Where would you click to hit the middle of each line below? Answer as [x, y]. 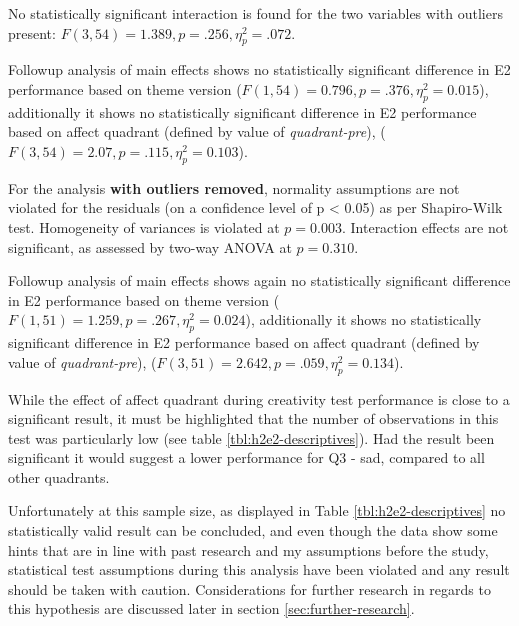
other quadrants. [59, 476]
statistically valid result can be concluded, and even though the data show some [253, 530]
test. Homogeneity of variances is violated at [144, 226]
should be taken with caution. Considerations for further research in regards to [249, 588]
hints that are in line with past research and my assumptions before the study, [248, 549]
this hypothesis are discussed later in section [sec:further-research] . [211, 608]
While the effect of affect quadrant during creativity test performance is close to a [259, 398]
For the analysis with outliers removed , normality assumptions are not [234, 187]
